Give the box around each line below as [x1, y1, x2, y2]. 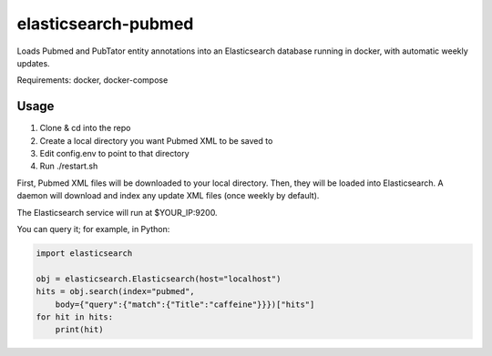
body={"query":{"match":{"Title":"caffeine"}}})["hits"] [55, 299, 315, 310]
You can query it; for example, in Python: [16, 223, 170, 234]
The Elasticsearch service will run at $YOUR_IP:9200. [16, 207, 218, 218]
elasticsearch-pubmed [16, 14, 194, 34]
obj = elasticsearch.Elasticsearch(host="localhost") [36, 273, 282, 284]
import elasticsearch [36, 248, 133, 259]
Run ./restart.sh [39, 160, 98, 172]
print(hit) [55, 324, 104, 335]
